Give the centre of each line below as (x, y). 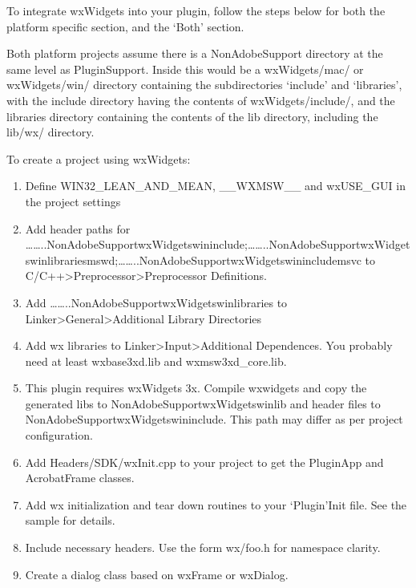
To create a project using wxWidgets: (99, 158)
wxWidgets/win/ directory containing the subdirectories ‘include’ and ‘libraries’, (204, 85)
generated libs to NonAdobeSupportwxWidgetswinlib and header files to (203, 403)
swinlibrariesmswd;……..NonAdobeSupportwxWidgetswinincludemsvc (193, 260)
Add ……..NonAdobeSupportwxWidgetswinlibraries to (156, 302)
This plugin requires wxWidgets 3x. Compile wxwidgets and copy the (196, 388)
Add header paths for (78, 228)
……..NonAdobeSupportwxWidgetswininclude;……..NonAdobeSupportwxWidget (218, 244)
